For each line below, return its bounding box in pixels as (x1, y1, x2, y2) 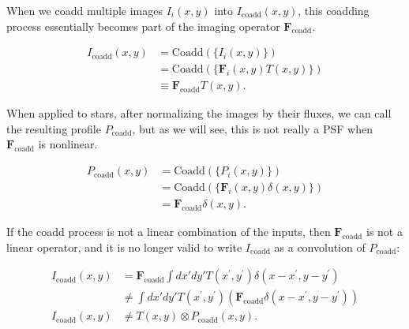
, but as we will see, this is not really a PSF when (132, 120, 373, 136)
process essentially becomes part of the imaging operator (6, 17, 280, 34)
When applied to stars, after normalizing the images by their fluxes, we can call (6, 105, 392, 122)
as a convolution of (274, 238, 366, 255)
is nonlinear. (38, 136, 98, 152)
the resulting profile (6, 120, 101, 136)
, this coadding (298, 2, 370, 18)
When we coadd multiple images (6, 2, 163, 18)
